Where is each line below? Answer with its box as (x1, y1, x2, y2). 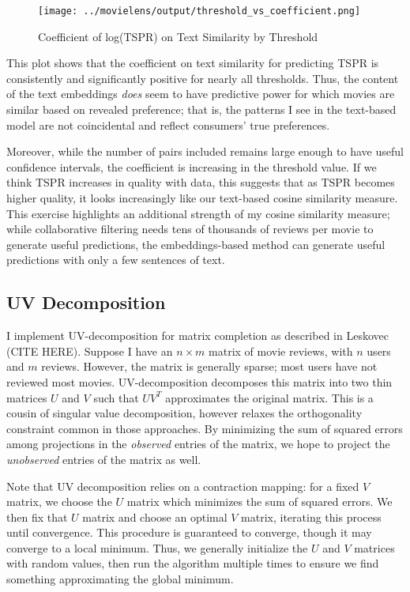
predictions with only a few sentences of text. (6, 251, 225, 268)
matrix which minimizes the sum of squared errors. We (126, 493, 393, 510)
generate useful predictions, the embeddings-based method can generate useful (6, 236, 386, 252)
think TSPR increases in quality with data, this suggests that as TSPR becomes (6, 174, 395, 190)
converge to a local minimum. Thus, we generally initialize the (6, 539, 308, 556)
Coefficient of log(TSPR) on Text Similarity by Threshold (38, 28, 318, 44)
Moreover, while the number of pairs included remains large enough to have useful (6, 143, 404, 160)
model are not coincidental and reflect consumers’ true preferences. (6, 116, 330, 133)
